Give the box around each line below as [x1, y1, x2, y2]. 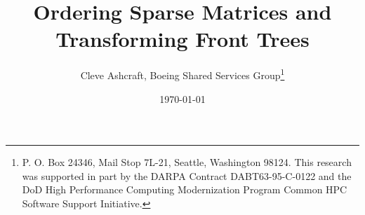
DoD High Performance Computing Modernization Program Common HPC [22, 182, 347, 197]
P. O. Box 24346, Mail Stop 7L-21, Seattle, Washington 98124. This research [22, 155, 352, 169]
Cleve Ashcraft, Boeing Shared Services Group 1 [80, 66, 285, 82]
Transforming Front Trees [55, 25, 310, 53]
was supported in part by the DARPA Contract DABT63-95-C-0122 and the [22, 168, 352, 183]
